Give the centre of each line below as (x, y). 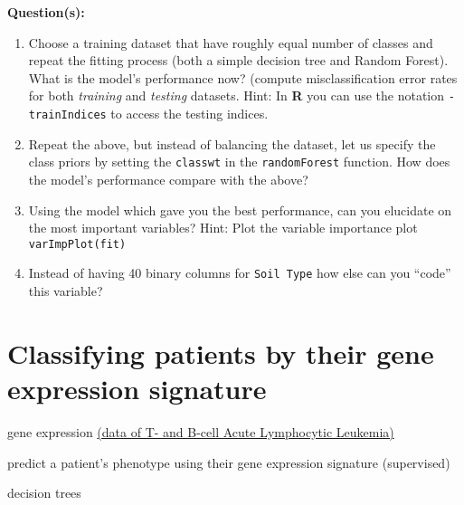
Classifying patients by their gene (221, 353)
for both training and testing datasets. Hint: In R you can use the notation (237, 95)
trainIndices (67, 115)
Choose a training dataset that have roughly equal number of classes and (231, 42)
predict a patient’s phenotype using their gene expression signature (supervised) (229, 462)
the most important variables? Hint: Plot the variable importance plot (223, 228)
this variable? (66, 291)
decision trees (44, 493)
